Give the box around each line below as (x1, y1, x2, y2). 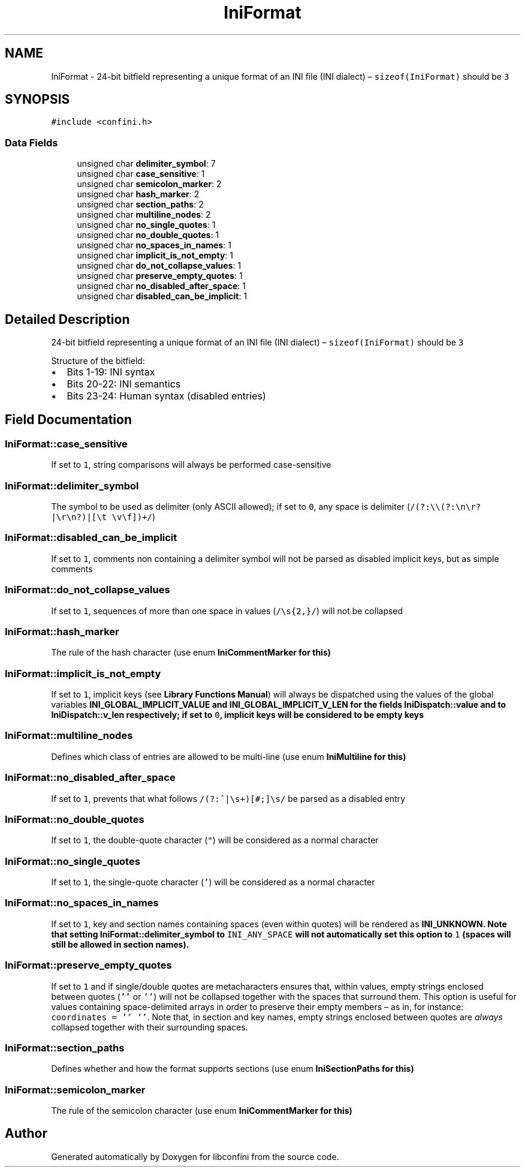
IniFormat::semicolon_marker (5, 1083, 146, 1096)
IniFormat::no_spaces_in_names (5, 897, 159, 909)
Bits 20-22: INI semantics (67, 378, 181, 390)
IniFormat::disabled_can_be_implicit (5, 531, 177, 544)
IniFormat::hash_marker (5, 625, 119, 638)
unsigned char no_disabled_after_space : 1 (77, 281, 246, 292)
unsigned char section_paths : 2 (77, 199, 204, 210)
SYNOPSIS (5, 92, 70, 107)
